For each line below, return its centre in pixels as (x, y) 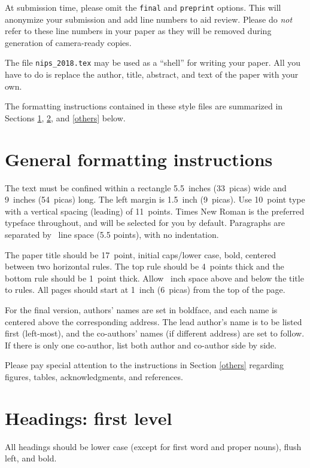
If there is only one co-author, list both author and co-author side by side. (141, 345)
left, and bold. (31, 458)
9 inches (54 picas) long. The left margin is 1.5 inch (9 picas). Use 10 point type (155, 199)
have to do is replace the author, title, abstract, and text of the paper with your (152, 74)
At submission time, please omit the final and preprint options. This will (143, 7)
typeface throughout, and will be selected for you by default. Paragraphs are (145, 223)
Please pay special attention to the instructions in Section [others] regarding (144, 365)
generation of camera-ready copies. (68, 42)
